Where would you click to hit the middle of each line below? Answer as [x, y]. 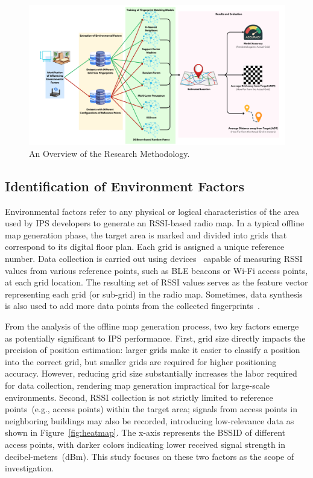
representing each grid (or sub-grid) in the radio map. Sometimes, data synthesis [154, 294]
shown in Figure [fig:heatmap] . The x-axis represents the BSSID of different [145, 432]
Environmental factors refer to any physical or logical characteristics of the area [152, 211]
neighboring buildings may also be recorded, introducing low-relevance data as [150, 420]
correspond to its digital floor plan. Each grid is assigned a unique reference [145, 247]
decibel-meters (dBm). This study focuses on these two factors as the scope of [150, 456]
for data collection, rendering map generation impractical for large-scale [138, 385]
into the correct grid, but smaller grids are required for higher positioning [141, 361]
